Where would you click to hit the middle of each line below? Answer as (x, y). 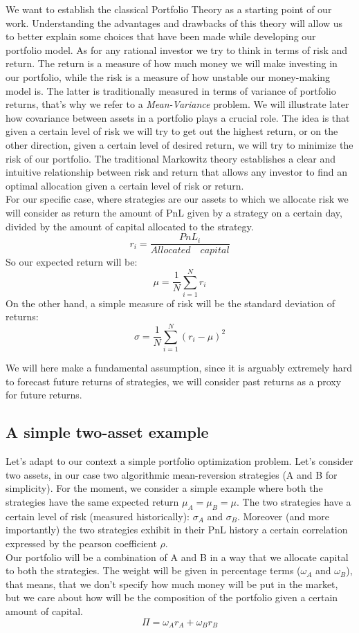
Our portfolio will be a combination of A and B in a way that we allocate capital (177, 557)
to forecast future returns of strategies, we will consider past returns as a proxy (174, 381)
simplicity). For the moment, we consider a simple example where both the (164, 488)
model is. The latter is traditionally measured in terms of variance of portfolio (171, 90)
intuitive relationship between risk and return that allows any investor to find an (177, 172)
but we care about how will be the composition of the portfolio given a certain (172, 597)
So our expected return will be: (72, 262)
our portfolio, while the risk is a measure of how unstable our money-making (168, 76)
